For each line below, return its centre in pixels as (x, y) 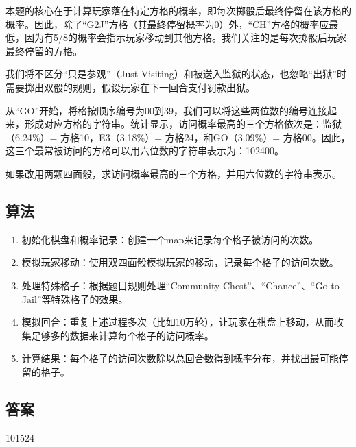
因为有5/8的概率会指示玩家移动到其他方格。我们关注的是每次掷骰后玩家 (185, 37)
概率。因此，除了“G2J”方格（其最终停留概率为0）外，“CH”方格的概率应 (167, 24)
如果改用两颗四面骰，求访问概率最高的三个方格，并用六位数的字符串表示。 (174, 173)
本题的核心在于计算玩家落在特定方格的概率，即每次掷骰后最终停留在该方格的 (178, 10)
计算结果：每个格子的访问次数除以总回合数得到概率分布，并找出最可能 (180, 358)
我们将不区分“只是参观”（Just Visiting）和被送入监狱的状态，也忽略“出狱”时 (176, 74)
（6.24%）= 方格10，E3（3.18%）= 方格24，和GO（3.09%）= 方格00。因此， (178, 137)
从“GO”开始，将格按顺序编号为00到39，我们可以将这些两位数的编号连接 (167, 110)
